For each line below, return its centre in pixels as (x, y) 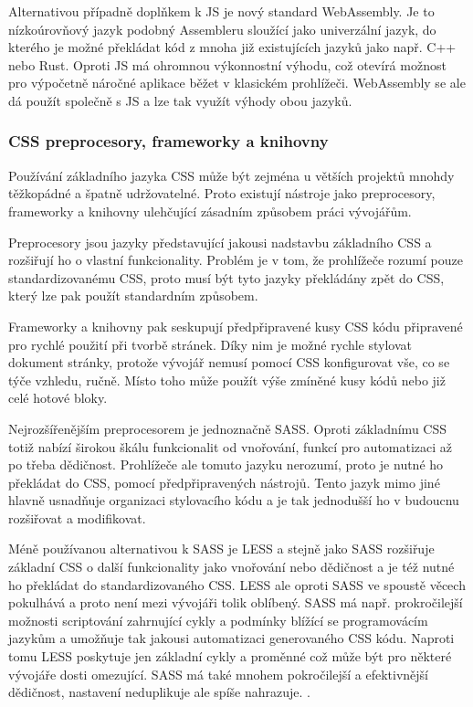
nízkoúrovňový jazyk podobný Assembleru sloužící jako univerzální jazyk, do (222, 29)
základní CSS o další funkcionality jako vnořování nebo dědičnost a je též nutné (231, 567)
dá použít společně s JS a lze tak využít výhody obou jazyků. (180, 100)
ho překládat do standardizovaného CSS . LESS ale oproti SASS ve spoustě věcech (237, 584)
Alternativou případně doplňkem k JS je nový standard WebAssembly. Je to (221, 11)
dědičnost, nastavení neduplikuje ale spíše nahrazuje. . (159, 692)
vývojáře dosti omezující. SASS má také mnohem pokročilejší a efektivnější (218, 674)
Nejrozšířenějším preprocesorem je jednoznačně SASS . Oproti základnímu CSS (228, 428)
